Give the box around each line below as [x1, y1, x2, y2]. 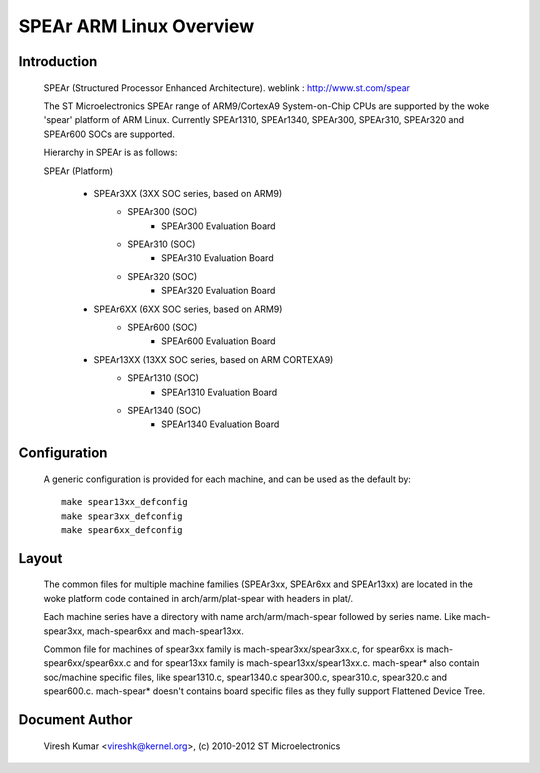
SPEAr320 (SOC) [127, 270, 198, 282]
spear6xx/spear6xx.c [43, 657, 132, 669]
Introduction [18, 53, 98, 70]
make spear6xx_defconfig [61, 524, 183, 535]
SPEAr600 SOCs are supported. [43, 128, 175, 140]
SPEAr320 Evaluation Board [161, 285, 276, 297]
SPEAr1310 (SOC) [127, 372, 200, 384]
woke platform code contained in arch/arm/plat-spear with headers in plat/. [43, 592, 354, 604]
